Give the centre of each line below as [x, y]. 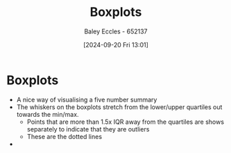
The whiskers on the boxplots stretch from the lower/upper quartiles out [119, 107]
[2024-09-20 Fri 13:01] [116, 45]
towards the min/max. [48, 114]
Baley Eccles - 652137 [116, 31]
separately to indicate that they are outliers [88, 129]
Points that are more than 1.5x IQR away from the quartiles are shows [126, 122]
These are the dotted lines [64, 136]
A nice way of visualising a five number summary [87, 99]
